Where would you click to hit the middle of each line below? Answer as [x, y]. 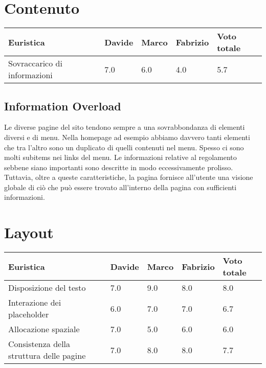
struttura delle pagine [47, 356]
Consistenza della [39, 344]
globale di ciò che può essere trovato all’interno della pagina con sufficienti [120, 187]
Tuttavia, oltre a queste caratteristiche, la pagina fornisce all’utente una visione [129, 177]
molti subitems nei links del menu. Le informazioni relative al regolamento [120, 157]
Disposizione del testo [47, 288]
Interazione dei [35, 303]
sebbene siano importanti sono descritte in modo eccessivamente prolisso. [119, 167]
